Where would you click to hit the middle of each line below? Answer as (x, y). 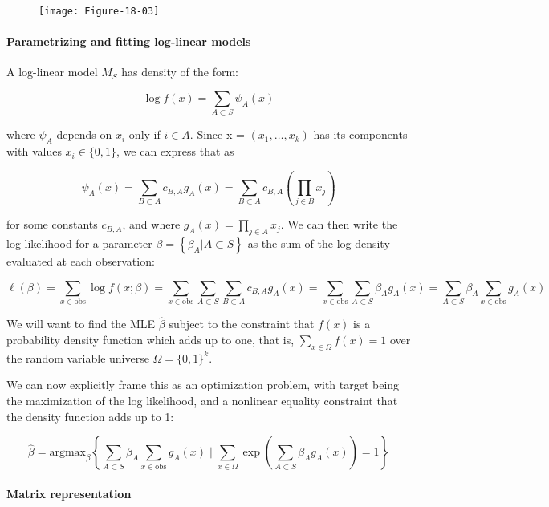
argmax (67, 453)
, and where (151, 224)
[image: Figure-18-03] (99, 11)
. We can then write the (339, 224)
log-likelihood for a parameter (79, 243)
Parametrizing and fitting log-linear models (129, 41)
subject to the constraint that (242, 324)
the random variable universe (78, 357)
